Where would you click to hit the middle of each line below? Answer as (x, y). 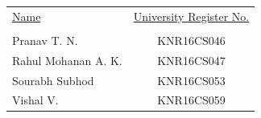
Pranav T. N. (45, 40)
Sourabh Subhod (53, 80)
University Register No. (191, 16)
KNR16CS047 (191, 60)
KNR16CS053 (191, 80)
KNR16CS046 (191, 40)
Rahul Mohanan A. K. (67, 60)
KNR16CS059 (191, 100)
